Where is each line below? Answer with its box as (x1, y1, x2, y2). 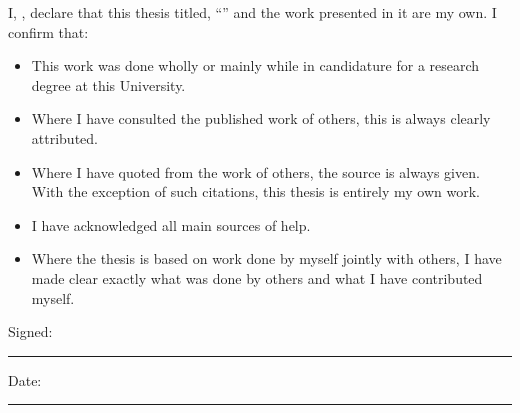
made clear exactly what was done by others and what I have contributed (31, 267, 483, 288)
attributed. (31, 127, 98, 148)
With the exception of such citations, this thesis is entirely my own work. (31, 181, 480, 202)
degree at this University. (31, 74, 186, 95)
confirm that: (8, 21, 89, 42)
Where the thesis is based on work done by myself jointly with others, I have (31, 248, 502, 269)
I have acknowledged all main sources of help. (31, 214, 311, 235)
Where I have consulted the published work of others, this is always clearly (31, 108, 491, 129)
